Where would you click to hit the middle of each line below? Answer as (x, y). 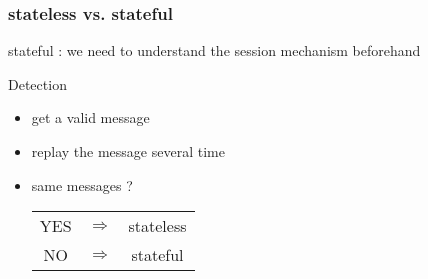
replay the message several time (128, 151)
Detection (37, 83)
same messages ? (82, 184)
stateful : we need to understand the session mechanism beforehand (214, 50)
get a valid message (90, 117)
